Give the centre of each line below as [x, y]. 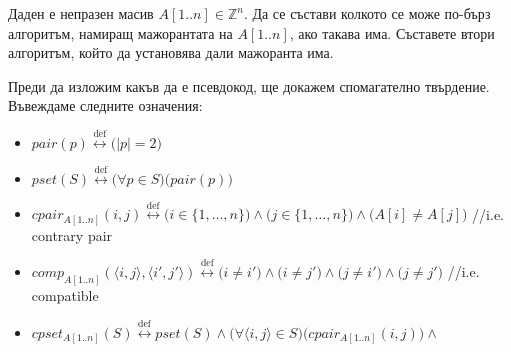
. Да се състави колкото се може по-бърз [367, 13]
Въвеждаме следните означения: [105, 105]
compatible [65, 295]
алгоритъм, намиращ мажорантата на [120, 32]
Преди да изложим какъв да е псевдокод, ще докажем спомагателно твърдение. [249, 85]
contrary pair [72, 234]
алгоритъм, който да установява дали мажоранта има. [171, 52]
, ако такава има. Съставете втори [392, 32]
